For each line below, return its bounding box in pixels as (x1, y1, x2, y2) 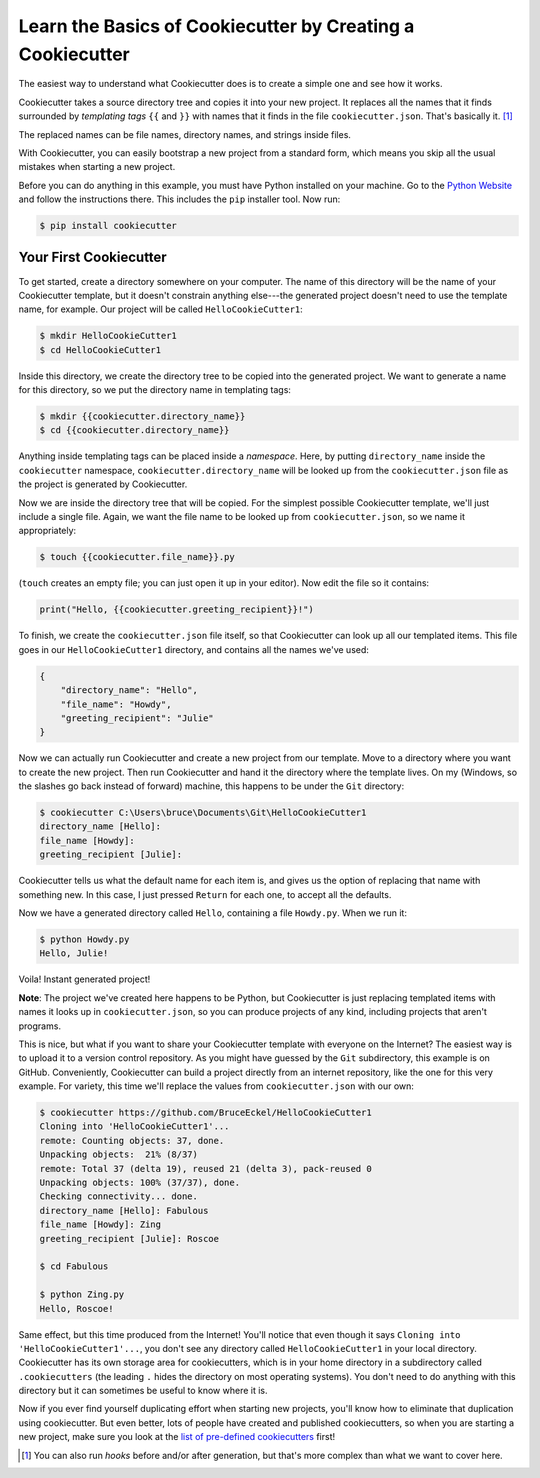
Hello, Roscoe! (39, 1303, 114, 1314)
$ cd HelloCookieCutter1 (39, 344, 162, 355)
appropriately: (18, 525, 77, 537)
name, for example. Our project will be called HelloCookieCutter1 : (18, 303, 304, 315)
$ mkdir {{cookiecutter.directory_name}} (39, 411, 246, 422)
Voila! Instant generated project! (18, 973, 151, 985)
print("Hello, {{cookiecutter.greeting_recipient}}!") (39, 604, 314, 615)
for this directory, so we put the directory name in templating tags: (18, 384, 292, 396)
